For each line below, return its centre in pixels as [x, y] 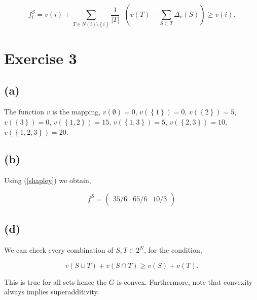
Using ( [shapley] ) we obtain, [48, 180]
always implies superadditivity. [52, 292]
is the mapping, [77, 111]
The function [24, 111]
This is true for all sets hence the [56, 281]
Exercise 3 [41, 58]
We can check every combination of [59, 250]
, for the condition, [173, 250]
